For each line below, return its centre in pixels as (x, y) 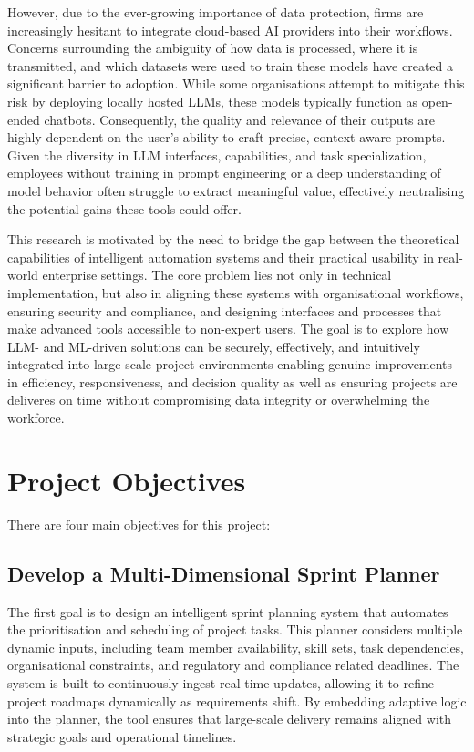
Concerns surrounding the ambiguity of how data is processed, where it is (213, 48)
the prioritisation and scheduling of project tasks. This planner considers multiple (235, 629)
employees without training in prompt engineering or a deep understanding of (224, 173)
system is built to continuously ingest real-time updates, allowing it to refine (221, 682)
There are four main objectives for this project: (139, 524)
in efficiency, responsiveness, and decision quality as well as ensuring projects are (232, 381)
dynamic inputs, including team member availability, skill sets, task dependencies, (236, 647)
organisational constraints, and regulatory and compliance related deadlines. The (233, 665)
